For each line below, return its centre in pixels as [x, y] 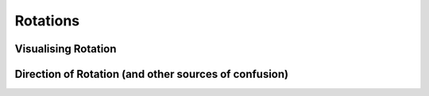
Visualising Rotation [66, 49]
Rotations [47, 21]
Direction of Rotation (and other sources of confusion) [152, 74]
